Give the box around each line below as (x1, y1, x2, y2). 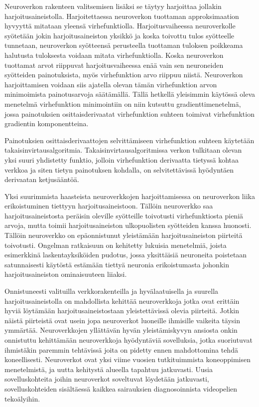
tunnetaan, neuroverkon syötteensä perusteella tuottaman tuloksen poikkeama (4, 40, 243, 50)
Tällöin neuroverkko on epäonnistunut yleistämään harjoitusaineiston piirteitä (4, 230, 243, 240)
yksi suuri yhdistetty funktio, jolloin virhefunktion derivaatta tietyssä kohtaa (4, 154, 239, 165)
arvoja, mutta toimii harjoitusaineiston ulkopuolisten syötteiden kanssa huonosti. (4, 220, 252, 230)
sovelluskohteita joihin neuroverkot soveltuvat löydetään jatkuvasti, (4, 374, 209, 384)
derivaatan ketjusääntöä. (4, 174, 79, 185)
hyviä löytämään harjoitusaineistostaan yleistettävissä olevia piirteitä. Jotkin (4, 305, 239, 316)
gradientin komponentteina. (4, 118, 89, 129)
